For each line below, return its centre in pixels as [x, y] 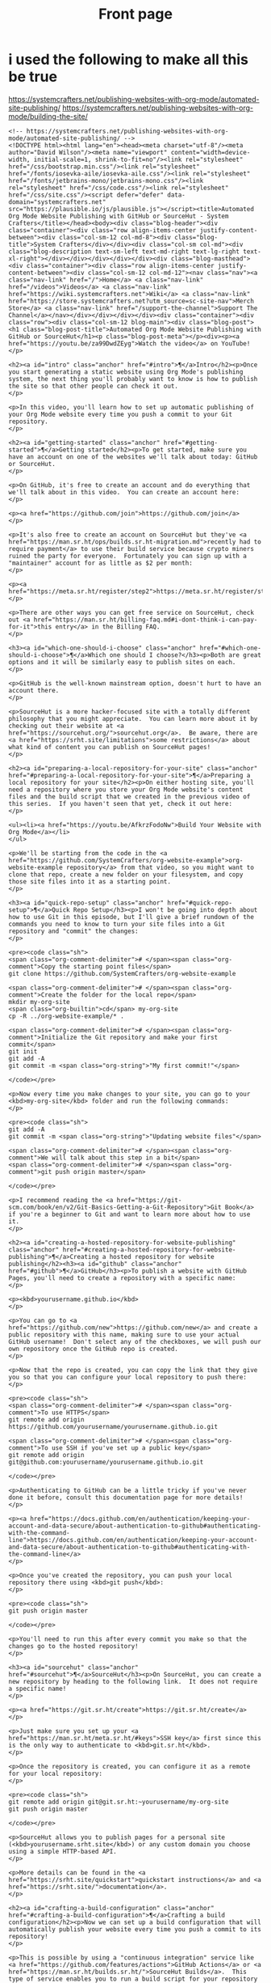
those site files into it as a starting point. [90, 881]
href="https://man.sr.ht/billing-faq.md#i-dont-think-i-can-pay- [146, 620]
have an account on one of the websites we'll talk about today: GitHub [133, 457]
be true [33, 77]
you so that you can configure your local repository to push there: [128, 1377]
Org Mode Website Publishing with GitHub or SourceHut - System [119, 216]
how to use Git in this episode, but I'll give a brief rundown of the [131, 917]
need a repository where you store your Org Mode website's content [126, 790]
